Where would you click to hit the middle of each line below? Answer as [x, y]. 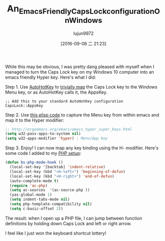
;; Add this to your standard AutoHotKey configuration [64, 101]
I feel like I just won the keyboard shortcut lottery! [56, 233]
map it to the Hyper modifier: [35, 120]
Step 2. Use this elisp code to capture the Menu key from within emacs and [82, 115]
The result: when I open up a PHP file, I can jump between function [74, 218]
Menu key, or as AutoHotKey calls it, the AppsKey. [56, 92]
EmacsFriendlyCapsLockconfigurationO [89, 11]
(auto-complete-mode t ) [34, 181]
